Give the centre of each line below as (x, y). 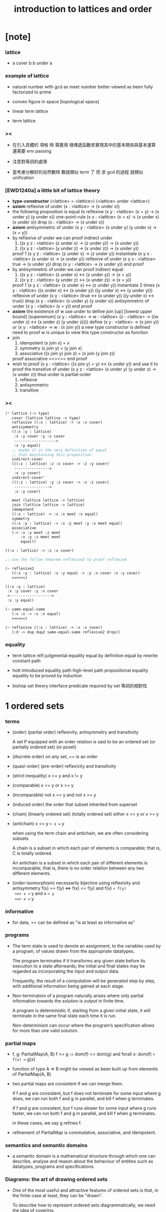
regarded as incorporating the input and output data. (66, 971)
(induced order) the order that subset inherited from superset (75, 805)
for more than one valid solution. (45, 1030)
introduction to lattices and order (83, 9)
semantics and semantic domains (46, 1145)
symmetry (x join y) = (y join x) (51, 348)
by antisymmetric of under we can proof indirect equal (68, 269)
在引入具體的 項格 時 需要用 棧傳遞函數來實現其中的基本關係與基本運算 (84, 145)
